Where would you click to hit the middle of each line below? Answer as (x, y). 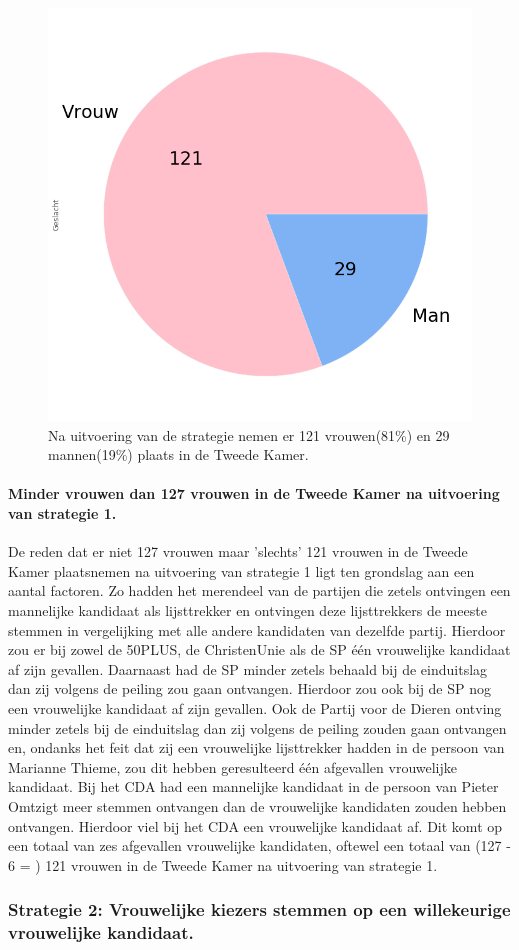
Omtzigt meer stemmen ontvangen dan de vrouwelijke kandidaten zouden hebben (257, 806)
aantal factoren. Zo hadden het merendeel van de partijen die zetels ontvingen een (259, 590)
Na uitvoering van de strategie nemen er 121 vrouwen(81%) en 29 (249, 434)
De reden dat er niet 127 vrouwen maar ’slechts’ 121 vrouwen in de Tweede (238, 551)
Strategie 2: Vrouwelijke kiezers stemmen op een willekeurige (259, 909)
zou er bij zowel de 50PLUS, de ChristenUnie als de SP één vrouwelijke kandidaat (259, 649)
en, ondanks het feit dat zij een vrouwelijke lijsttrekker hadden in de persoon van (256, 747)
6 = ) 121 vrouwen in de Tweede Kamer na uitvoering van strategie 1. (223, 864)
